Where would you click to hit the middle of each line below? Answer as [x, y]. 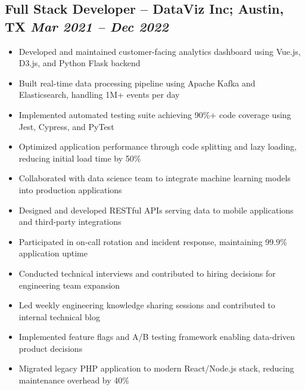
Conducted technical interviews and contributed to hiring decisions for [147, 273]
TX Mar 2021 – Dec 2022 [87, 26]
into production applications [70, 189]
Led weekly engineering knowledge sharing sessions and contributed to [147, 305]
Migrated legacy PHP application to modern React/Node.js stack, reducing [156, 368]
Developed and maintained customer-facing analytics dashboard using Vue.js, [160, 51]
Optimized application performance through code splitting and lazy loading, [158, 146]
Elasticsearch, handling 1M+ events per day [99, 95]
